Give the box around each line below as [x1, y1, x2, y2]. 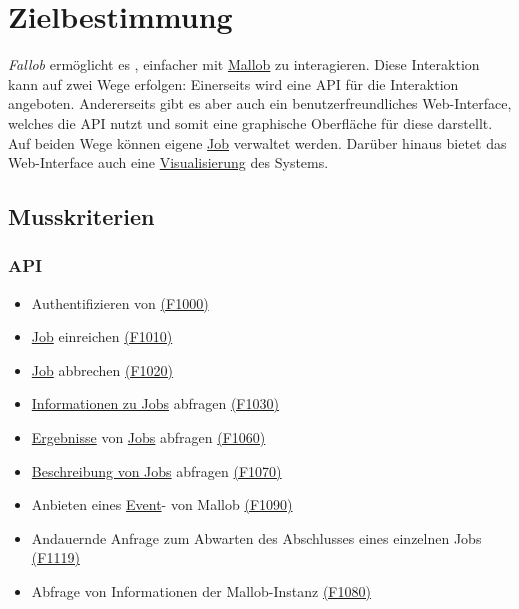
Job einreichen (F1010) [31, 326, 173, 347]
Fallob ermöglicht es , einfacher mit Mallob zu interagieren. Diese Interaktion [8, 54, 480, 75]
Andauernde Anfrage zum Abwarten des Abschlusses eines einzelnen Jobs [31, 527, 482, 548]
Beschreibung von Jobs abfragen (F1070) [31, 460, 282, 481]
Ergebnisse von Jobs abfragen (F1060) [31, 427, 266, 448]
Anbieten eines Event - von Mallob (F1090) [31, 494, 293, 515]
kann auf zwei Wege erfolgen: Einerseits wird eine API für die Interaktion [8, 73, 459, 94]
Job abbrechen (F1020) [31, 359, 174, 380]
